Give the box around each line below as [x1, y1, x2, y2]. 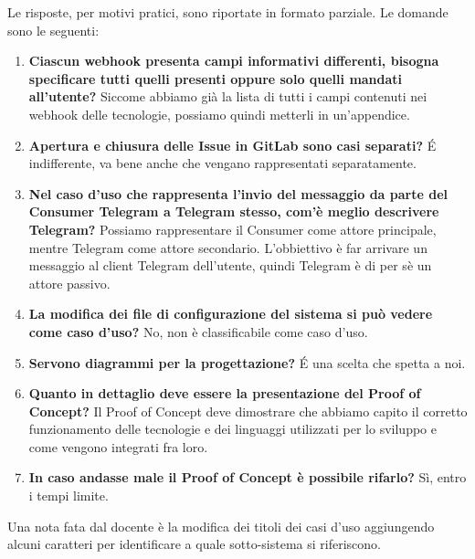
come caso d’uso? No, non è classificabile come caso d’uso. [28, 322, 368, 341]
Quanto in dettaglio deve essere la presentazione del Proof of [28, 384, 421, 403]
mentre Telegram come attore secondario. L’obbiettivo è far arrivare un [28, 237, 427, 257]
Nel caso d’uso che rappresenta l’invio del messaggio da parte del [28, 184, 448, 203]
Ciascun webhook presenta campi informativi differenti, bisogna [28, 51, 439, 70]
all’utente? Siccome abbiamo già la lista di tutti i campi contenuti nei [28, 87, 427, 106]
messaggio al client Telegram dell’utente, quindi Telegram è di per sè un [28, 256, 432, 275]
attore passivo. [28, 273, 111, 292]
